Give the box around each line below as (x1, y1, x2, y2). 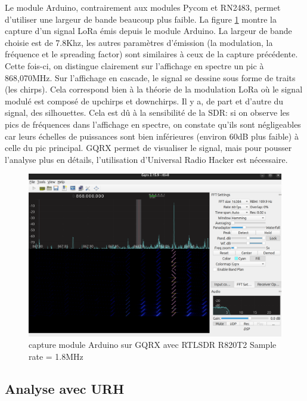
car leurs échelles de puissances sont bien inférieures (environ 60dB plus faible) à (5, 129, 299, 142)
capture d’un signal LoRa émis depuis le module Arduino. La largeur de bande (5, 24, 292, 37)
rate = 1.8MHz (29, 350, 83, 362)
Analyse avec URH (5, 379, 125, 397)
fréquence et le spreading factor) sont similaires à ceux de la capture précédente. (5, 48, 298, 60)
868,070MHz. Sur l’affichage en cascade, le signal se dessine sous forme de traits (5, 71, 296, 84)
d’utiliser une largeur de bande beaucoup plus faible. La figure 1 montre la (5, 13, 277, 25)
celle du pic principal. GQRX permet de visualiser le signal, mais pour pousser (5, 141, 292, 154)
